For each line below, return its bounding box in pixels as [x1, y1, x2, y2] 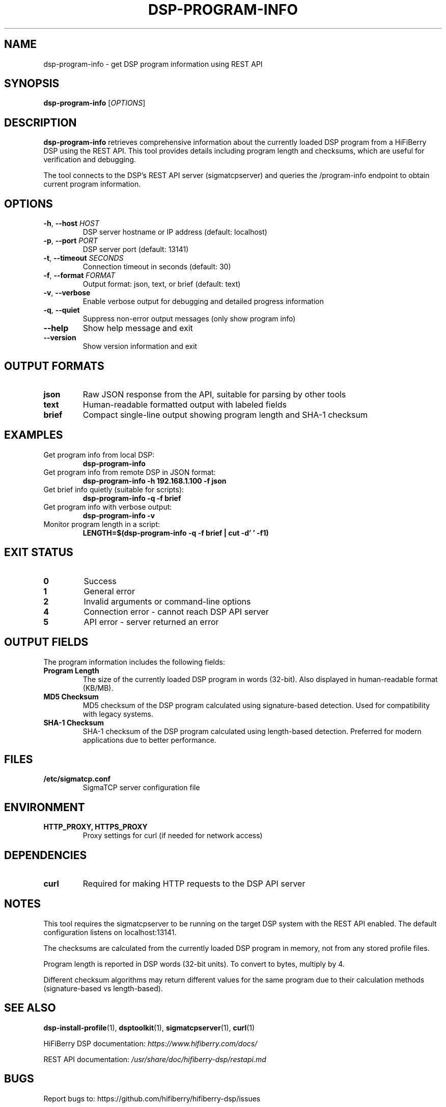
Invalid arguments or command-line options [83, 596, 251, 607]
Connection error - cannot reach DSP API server [83, 606, 269, 617]
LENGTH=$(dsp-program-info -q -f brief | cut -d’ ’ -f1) [82, 528, 269, 537]
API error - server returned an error [83, 616, 219, 627]
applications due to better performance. [82, 735, 216, 744]
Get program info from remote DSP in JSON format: [43, 467, 216, 476]
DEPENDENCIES [4, 848, 87, 862]
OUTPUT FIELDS [4, 636, 89, 649]
